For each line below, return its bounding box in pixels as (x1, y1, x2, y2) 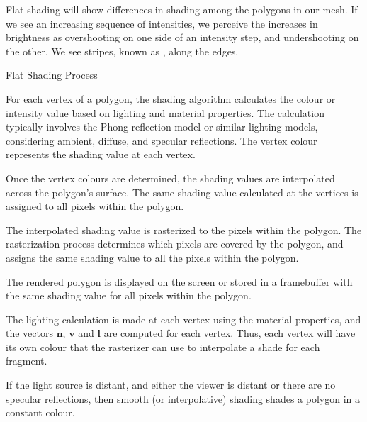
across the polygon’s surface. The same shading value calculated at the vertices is (6, 184, 358, 199)
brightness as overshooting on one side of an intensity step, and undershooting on (6, 30, 359, 45)
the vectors (6, 326, 53, 340)
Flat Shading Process (6, 67, 98, 82)
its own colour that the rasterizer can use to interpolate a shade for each (6, 339, 320, 354)
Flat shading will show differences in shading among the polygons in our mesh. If (6, 2, 358, 16)
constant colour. (6, 405, 75, 420)
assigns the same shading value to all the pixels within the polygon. (6, 250, 299, 265)
